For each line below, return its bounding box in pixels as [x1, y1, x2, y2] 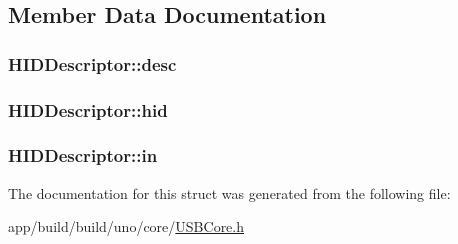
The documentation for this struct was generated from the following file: [8, 182, 451, 203]
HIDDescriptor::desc [8, 51, 177, 76]
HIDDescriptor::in [8, 143, 158, 168]
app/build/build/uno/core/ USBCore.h [8, 216, 245, 237]
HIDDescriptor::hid [8, 97, 168, 122]
